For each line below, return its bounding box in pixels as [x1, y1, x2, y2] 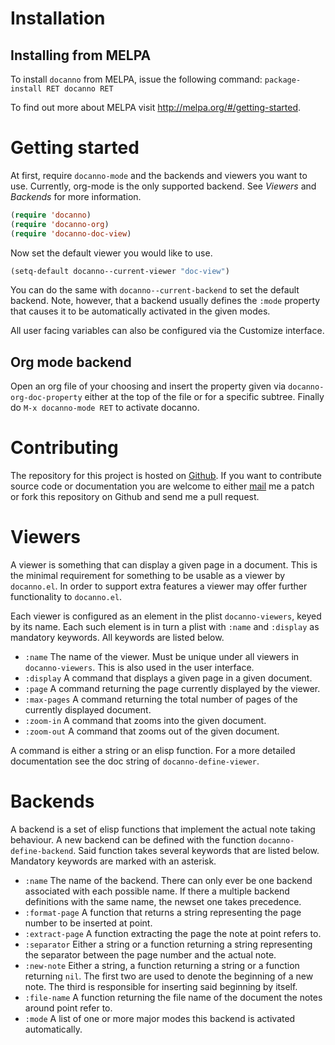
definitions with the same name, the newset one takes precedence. [24, 896, 302, 908]
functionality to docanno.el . [10, 591, 123, 603]
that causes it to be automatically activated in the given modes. [10, 305, 271, 317]
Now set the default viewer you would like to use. [10, 247, 213, 259]
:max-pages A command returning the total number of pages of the [24, 693, 298, 706]
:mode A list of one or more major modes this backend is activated [24, 1013, 296, 1025]
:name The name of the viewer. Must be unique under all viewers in [24, 651, 300, 663]
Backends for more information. [10, 190, 142, 202]
